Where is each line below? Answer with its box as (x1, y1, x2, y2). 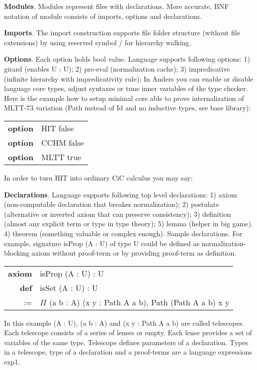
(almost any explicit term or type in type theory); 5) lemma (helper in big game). (4, 218, 253, 229)
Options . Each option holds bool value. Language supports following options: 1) (4, 54, 250, 64)
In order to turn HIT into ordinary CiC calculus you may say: (4, 172, 193, 183)
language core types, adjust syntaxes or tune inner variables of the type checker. (4, 83, 248, 93)
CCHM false (41, 136, 84, 148)
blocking (4, 248, 29, 258)
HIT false (41, 122, 74, 134)
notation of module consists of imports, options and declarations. (4, 10, 202, 21)
